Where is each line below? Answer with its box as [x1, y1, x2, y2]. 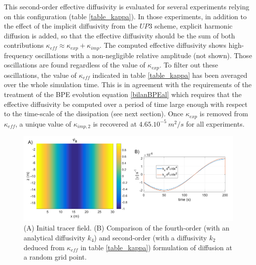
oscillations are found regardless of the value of [4, 60, 146, 70]
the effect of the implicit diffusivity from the [4, 21, 138, 31]
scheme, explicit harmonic [154, 21, 233, 31]
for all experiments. [186, 118, 245, 129]
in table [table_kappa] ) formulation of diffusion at [80, 242, 232, 252]
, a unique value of [15, 118, 72, 129]
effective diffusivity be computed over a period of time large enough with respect [4, 99, 248, 109]
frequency [4, 50, 33, 60]
